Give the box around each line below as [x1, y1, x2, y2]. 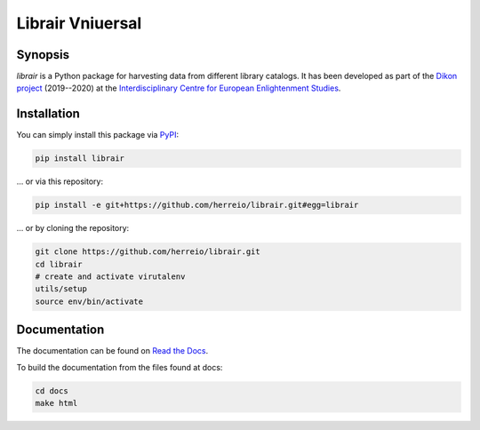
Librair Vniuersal [16, 13, 142, 33]
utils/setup [35, 284, 88, 294]
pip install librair [35, 154, 124, 163]
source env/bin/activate [35, 296, 144, 307]
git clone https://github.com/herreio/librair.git [35, 247, 261, 257]
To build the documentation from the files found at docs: [16, 362, 223, 372]
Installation [16, 107, 80, 122]
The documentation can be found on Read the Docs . [16, 346, 209, 356]
